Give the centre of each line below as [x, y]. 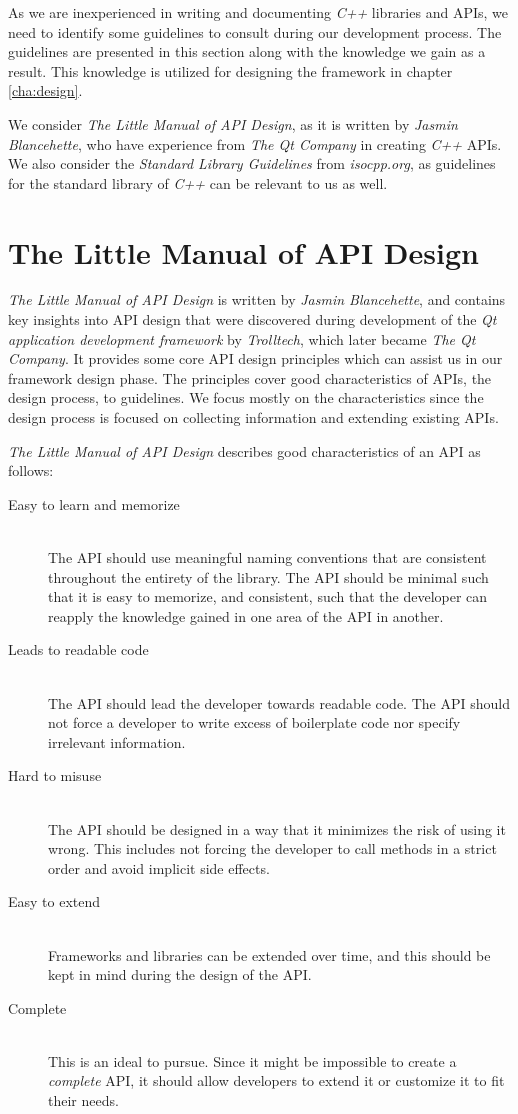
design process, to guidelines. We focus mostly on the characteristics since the [246, 397]
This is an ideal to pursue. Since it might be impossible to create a [252, 1060]
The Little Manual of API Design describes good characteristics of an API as [244, 450]
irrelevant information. [117, 741]
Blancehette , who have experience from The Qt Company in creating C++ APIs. [255, 143]
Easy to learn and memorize [94, 503]
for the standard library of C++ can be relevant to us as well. [198, 182]
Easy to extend [54, 901]
